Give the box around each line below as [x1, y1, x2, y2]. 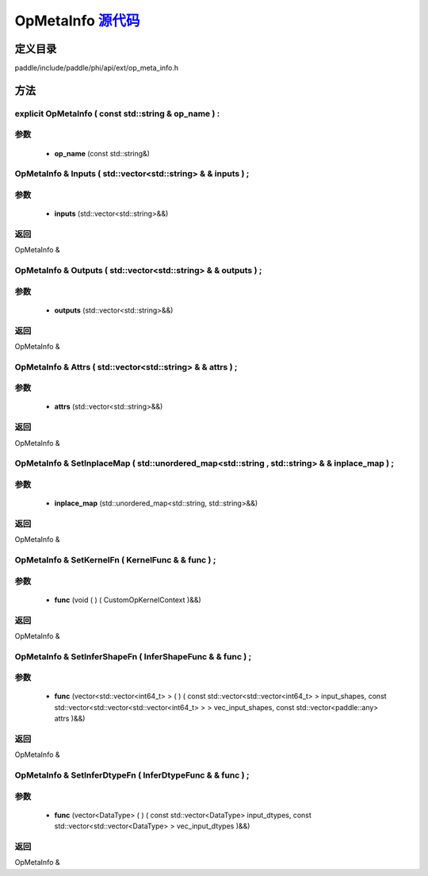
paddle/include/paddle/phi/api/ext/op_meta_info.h [14, 63, 179, 73]
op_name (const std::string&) [54, 148, 151, 158]
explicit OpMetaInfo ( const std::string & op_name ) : [14, 108, 220, 119]
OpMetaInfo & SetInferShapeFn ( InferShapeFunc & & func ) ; [14, 651, 252, 662]
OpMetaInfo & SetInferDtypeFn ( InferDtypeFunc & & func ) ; [14, 770, 250, 781]
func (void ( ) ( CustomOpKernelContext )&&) [54, 595, 201, 605]
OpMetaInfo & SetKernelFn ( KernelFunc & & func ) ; [14, 554, 216, 565]
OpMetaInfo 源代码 [14, 12, 140, 29]
